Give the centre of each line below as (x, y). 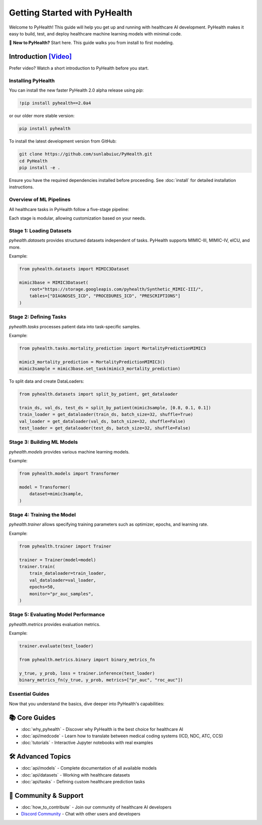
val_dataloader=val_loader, (63, 580)
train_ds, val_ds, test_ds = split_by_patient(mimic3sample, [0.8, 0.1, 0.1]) (115, 408)
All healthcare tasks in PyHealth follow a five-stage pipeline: (69, 209)
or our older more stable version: (42, 116)
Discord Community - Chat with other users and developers (81, 814)
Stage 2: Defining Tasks (38, 317)
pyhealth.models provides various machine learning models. (69, 452)
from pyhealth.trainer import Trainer (65, 546)
